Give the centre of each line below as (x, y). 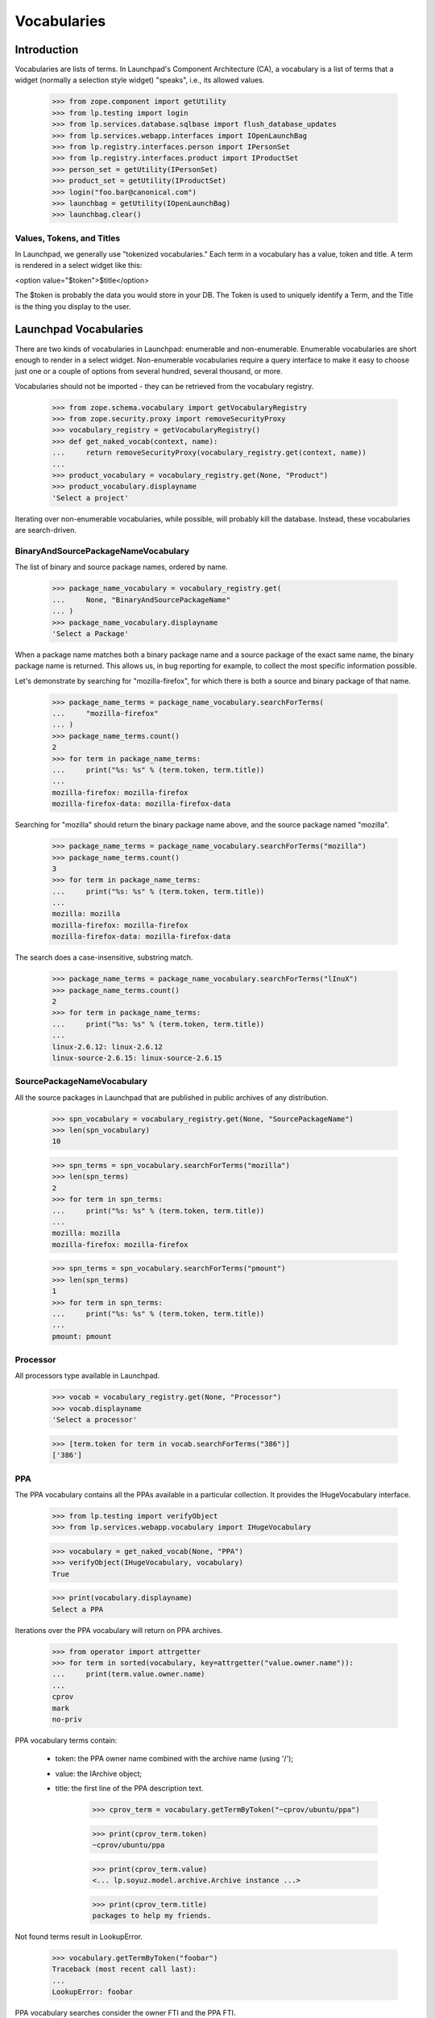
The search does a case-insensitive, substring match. (104, 957)
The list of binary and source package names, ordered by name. (122, 567)
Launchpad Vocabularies (79, 330)
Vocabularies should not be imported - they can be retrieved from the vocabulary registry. (164, 386)
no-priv (67, 1719)
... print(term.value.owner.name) (128, 1674)
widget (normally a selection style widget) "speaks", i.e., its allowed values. (140, 80)
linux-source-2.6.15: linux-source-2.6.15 (137, 1058)
